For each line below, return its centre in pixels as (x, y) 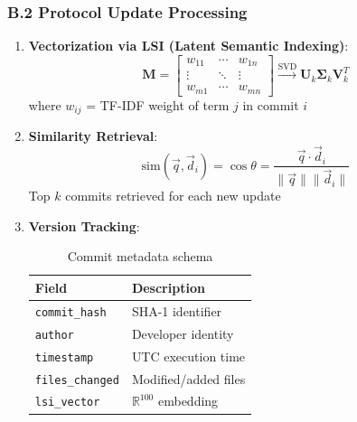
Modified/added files (188, 378)
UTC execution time (188, 356)
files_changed (77, 380)
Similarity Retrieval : (93, 136)
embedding (188, 401)
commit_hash (70, 312)
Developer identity (183, 333)
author (54, 335)
